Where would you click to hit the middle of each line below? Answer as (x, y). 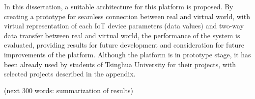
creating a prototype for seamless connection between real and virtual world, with (127, 16)
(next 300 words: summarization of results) (69, 90)
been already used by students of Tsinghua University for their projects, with (120, 64)
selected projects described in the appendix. (70, 74)
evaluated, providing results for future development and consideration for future (124, 45)
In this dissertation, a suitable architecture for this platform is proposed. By (119, 6)
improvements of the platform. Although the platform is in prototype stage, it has (127, 54)
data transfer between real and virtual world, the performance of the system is (122, 35)
